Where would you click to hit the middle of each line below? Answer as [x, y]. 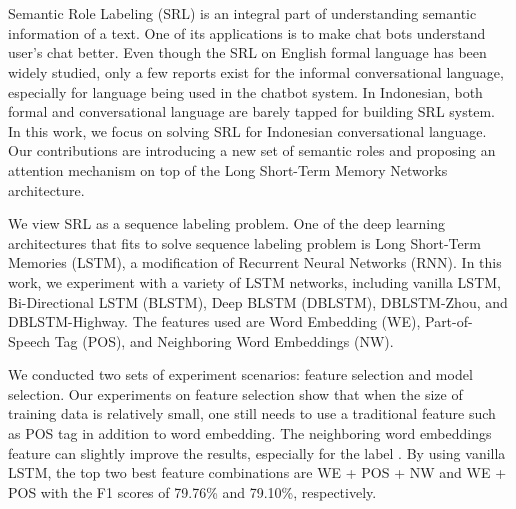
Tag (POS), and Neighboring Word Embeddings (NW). [224, 340]
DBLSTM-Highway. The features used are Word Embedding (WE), [214, 321]
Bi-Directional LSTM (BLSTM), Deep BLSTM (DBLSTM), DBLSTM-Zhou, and [258, 301]
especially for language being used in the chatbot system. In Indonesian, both [245, 91]
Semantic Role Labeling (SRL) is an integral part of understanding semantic [242, 13]
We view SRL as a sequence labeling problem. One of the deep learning [226, 223]
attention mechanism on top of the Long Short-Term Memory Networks [228, 169]
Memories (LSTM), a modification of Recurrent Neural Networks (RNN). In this [255, 262]
